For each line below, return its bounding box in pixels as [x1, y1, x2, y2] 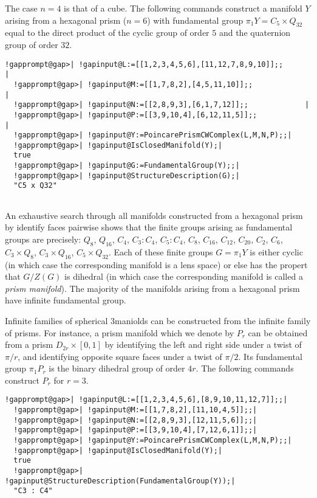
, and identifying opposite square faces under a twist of [18, 350, 222, 362]
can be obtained [248, 326, 308, 339]
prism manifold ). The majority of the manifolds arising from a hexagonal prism [5, 282, 300, 294]
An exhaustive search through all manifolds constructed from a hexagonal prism [5, 209, 303, 221]
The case [5, 2, 38, 14]
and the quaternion [219, 26, 291, 39]
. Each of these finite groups [109, 245, 213, 258]
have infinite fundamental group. [5, 294, 126, 306]
